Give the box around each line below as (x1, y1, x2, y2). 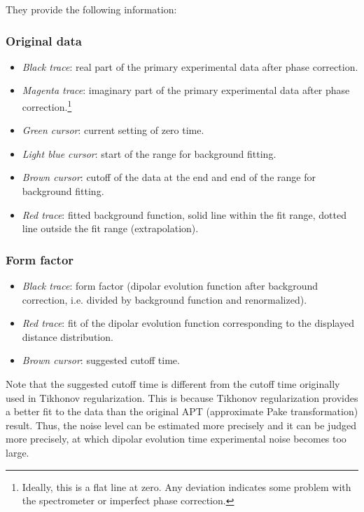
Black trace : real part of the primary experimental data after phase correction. (22, 59, 358, 74)
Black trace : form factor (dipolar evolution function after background (22, 278, 318, 293)
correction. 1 (22, 97, 72, 114)
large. (6, 445, 29, 459)
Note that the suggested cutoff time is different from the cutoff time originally (6, 377, 340, 391)
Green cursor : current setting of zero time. (22, 123, 204, 137)
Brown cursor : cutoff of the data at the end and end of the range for (22, 170, 316, 184)
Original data (6, 32, 82, 49)
